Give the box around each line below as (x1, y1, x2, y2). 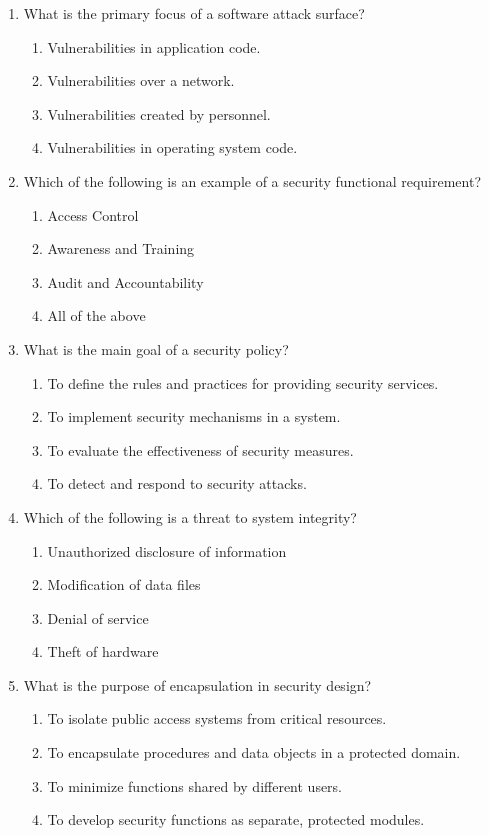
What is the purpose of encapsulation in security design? (23, 674, 372, 695)
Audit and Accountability (47, 271, 204, 292)
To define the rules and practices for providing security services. (47, 372, 439, 393)
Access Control (47, 204, 139, 225)
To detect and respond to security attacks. (47, 473, 307, 494)
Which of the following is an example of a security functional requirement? (23, 170, 482, 191)
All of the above (47, 305, 146, 326)
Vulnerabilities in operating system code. (47, 137, 298, 158)
